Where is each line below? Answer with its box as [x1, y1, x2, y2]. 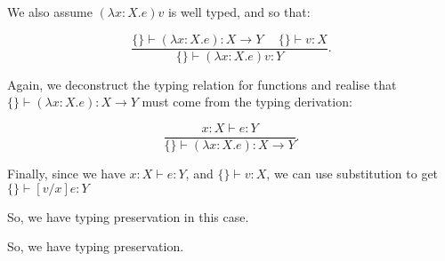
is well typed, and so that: [167, 3, 311, 20]
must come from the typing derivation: [142, 92, 352, 111]
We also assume [7, 3, 93, 20]
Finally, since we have [7, 163, 125, 182]
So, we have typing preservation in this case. [7, 207, 249, 225]
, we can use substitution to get [266, 163, 439, 182]
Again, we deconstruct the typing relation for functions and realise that [7, 75, 397, 93]
